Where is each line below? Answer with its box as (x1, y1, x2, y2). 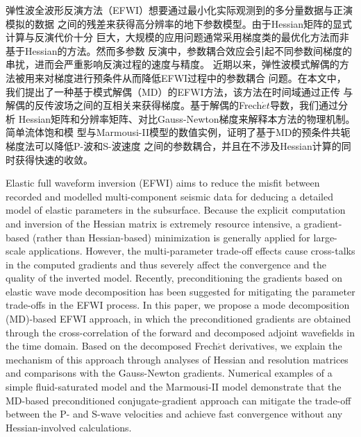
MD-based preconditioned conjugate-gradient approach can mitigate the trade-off (6, 393, 351, 407)
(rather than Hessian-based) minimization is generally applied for (32, 230, 310, 244)
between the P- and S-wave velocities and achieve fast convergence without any (6, 406, 343, 421)
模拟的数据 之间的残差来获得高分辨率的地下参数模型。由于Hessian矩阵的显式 (6, 16, 353, 31)
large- (313, 230, 337, 244)
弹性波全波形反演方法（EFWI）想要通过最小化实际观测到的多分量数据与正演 (6, 3, 353, 17)
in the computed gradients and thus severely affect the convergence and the (6, 257, 326, 271)
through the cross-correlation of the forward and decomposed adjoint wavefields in (6, 325, 355, 339)
